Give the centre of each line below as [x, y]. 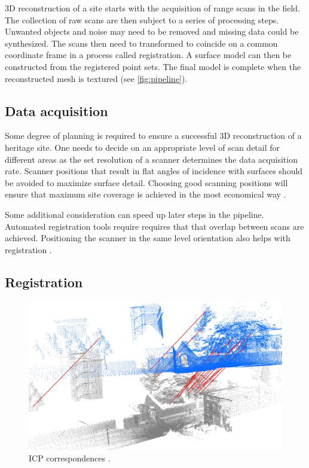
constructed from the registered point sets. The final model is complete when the [153, 66]
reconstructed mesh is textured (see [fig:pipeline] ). [96, 78]
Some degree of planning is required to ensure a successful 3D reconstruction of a [153, 136]
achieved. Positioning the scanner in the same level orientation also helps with [148, 238]
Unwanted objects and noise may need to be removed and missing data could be [152, 31]
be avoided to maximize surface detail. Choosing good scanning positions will [146, 182]
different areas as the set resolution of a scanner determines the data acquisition [151, 159]
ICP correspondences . [70, 458]
